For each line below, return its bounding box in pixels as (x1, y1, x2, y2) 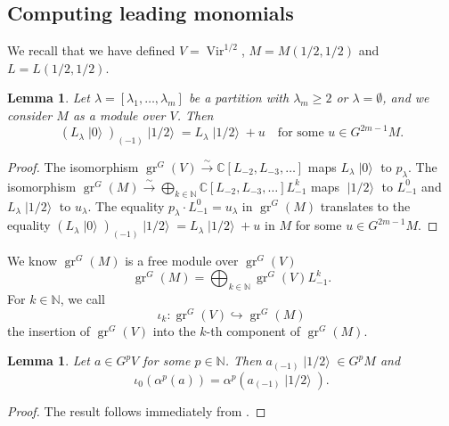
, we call (60, 290, 105, 308)
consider (7, 105, 53, 124)
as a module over (72, 105, 166, 124)
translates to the (320, 196, 411, 215)
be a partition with (188, 88, 290, 107)
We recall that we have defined (7, 41, 176, 60)
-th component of (206, 321, 300, 340)
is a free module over (125, 251, 239, 270)
